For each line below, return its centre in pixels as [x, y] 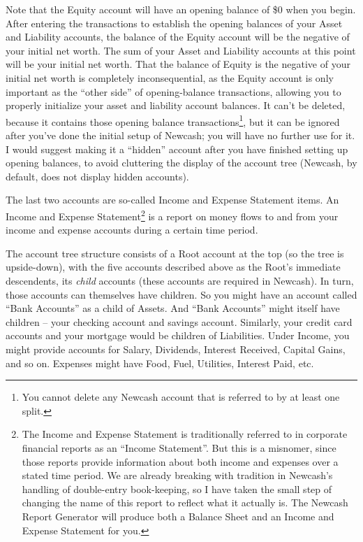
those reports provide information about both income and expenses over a [180, 461]
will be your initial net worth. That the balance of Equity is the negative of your [178, 64]
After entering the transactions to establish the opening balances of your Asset [174, 23]
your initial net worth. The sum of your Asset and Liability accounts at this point [181, 50]
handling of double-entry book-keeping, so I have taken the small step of [177, 488]
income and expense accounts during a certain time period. [132, 230]
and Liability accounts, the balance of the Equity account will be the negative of [178, 37]
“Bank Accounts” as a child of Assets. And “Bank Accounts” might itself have [173, 308]
